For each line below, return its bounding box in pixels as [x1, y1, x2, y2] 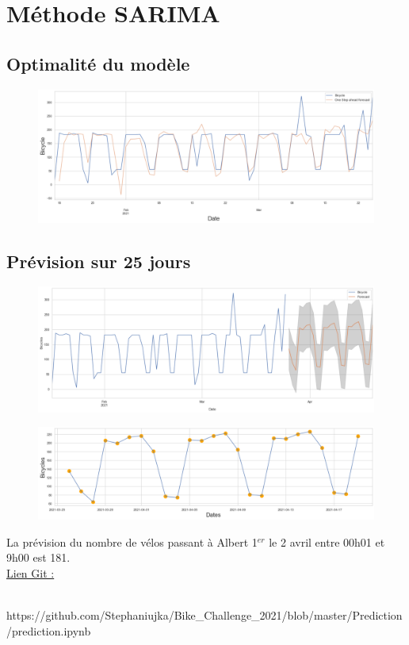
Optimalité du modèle [6, 51, 190, 75]
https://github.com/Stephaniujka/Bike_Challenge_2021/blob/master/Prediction [6, 606, 403, 623]
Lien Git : [6, 564, 55, 581]
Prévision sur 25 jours [6, 248, 191, 273]
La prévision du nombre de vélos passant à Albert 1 [6, 533, 258, 550]
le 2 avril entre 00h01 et [269, 533, 385, 550]
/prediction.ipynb [6, 622, 91, 639]
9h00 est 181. [6, 549, 71, 566]
